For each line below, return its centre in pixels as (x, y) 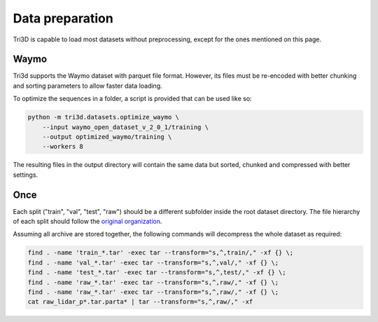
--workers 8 (63, 147)
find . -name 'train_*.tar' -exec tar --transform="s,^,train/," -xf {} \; (161, 253)
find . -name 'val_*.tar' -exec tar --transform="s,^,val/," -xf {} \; (153, 262)
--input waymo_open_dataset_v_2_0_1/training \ (126, 127)
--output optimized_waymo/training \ (107, 137)
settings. (26, 175)
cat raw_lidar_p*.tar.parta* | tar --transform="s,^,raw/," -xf (140, 302)
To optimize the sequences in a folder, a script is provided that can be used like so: (132, 99)
